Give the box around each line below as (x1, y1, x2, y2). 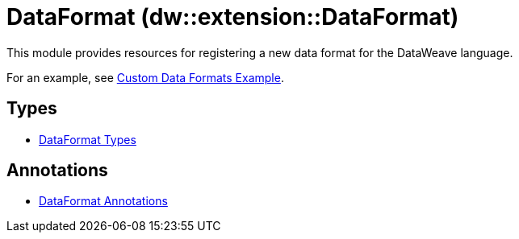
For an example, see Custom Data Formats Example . (6, 70, 284, 84)
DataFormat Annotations (39, 194, 168, 208)
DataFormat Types (39, 132, 136, 146)
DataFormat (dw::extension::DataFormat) (6, 3, 459, 31)
